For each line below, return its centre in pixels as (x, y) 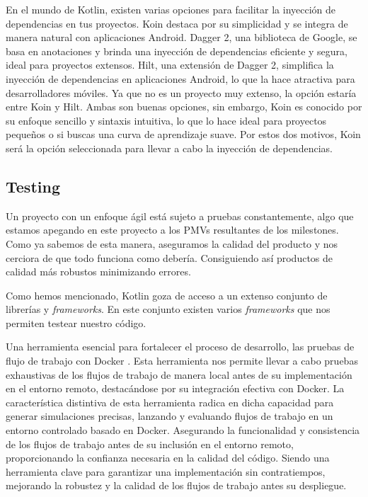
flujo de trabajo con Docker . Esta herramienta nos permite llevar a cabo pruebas (182, 361)
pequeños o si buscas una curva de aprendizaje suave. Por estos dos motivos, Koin (183, 134)
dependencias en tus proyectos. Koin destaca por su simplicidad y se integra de (177, 23)
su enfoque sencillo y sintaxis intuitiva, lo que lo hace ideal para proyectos (166, 120)
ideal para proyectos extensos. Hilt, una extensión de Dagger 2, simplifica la (170, 65)
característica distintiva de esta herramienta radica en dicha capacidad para (170, 402)
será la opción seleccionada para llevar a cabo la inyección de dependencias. (169, 148)
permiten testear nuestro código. (76, 322)
